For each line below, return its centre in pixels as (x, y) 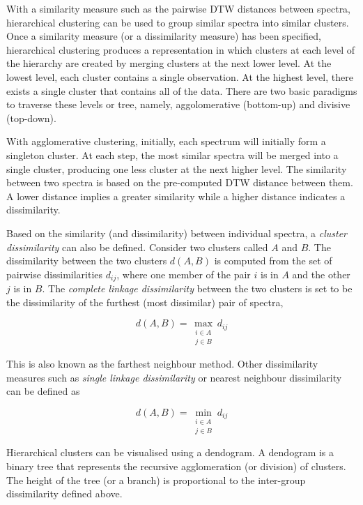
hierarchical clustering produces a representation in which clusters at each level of (180, 49)
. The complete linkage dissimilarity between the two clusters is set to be (197, 288)
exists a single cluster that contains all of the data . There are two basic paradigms (182, 90)
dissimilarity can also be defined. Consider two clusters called (137, 247)
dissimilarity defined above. (64, 493)
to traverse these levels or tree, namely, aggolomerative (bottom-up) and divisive (178, 104)
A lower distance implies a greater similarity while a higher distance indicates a (176, 196)
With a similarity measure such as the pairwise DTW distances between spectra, (179, 8)
